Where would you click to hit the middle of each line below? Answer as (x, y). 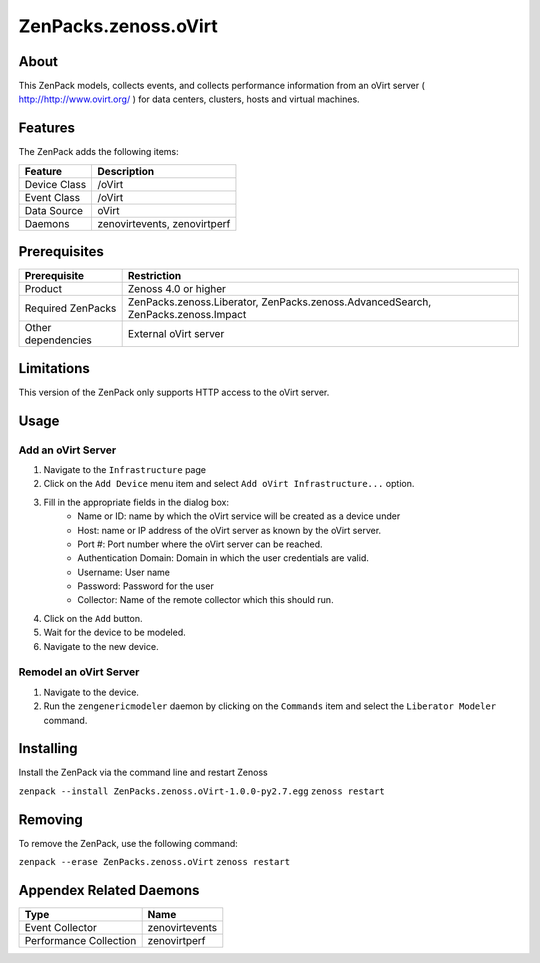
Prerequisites (61, 251)
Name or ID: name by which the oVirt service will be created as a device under (239, 516)
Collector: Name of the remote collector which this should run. (205, 600)
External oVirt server (176, 334)
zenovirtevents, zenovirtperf (164, 223)
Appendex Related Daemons (109, 890)
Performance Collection (80, 941)
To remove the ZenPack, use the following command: (128, 843)
